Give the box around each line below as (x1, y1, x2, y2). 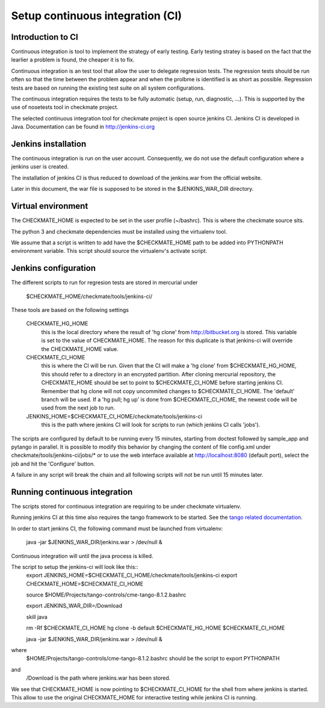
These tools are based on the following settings (11, 306, 129, 314)
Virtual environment (11, 201, 88, 211)
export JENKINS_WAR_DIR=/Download (26, 602, 123, 609)
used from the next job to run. (41, 404, 116, 412)
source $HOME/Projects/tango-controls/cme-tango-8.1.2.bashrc (26, 591, 187, 598)
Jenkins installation (11, 139, 87, 149)
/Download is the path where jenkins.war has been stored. (26, 674, 171, 682)
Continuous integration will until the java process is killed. (11, 552, 153, 559)
